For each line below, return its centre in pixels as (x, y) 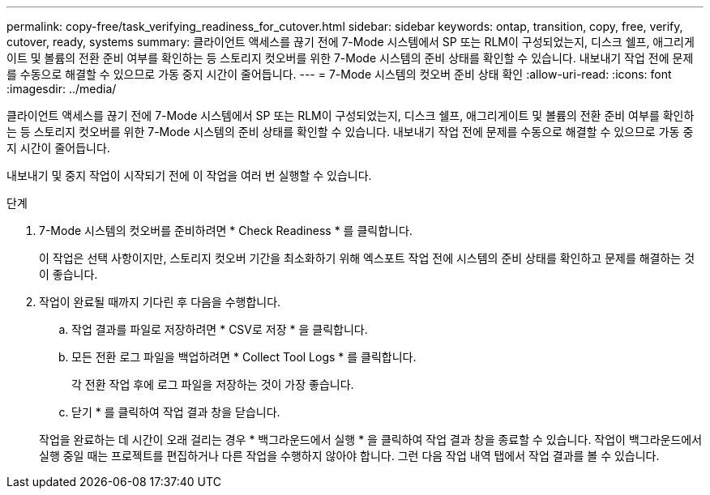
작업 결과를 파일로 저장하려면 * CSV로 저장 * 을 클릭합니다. (220, 329)
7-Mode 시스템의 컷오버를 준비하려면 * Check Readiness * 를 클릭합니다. (226, 230)
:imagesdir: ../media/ (62, 89)
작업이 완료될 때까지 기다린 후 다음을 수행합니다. (160, 302)
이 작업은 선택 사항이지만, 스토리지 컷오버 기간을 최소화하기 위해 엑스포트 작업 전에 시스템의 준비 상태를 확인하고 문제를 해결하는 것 (367, 258)
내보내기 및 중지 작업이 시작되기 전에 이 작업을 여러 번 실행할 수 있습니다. (189, 175)
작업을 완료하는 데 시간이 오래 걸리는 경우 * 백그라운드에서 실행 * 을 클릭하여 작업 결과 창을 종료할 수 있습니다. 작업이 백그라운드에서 (371, 440)
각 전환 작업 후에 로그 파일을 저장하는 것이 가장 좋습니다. (213, 384)
